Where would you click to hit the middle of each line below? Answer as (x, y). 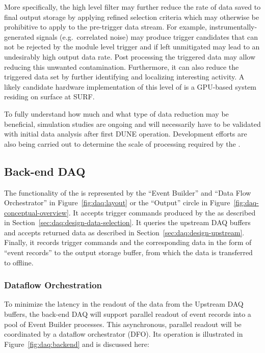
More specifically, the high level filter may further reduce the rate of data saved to (132, 7)
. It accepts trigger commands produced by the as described (162, 212)
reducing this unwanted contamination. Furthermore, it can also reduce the (122, 66)
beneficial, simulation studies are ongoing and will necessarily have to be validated (132, 124)
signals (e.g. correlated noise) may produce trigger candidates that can (147, 36)
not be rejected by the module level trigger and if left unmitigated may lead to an (132, 47)
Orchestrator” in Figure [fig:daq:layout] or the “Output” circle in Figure (117, 202)
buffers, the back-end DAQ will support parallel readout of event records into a (128, 314)
